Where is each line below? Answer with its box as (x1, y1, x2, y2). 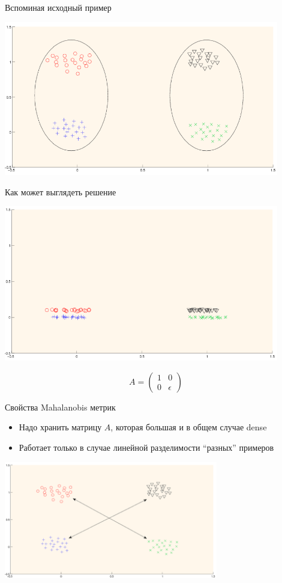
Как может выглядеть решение (5, 185, 116, 198)
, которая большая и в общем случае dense (110, 421, 267, 433)
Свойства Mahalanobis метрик (5, 400, 116, 413)
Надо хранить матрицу (19, 421, 102, 433)
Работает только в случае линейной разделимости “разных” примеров (19, 441, 274, 453)
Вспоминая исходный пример (5, 1, 112, 13)
